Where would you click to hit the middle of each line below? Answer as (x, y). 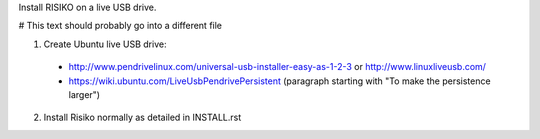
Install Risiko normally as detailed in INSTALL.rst (142, 117)
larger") (84, 94)
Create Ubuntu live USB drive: (105, 44)
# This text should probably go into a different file (120, 26)
